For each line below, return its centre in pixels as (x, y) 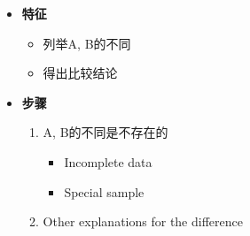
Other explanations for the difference (143, 221)
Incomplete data (108, 161)
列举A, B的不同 (87, 43)
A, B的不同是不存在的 (105, 132)
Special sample (104, 191)
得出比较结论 (80, 73)
